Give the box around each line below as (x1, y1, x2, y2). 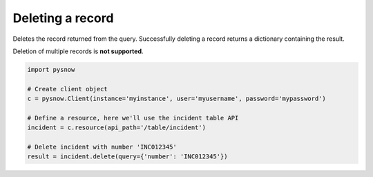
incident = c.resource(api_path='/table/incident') (27, 124, 207, 131)
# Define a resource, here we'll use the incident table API (27, 114, 239, 122)
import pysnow (27, 66, 75, 73)
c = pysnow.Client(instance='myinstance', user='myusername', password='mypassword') (27, 95, 326, 103)
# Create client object (27, 85, 108, 93)
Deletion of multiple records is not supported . (12, 47, 144, 55)
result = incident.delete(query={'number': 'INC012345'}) (27, 153, 228, 160)
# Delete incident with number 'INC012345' (27, 143, 178, 151)
